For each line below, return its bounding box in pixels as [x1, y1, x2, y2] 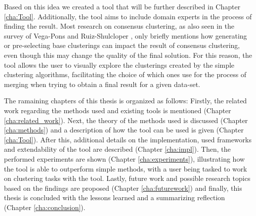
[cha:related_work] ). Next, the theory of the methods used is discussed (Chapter [4, 115, 248, 125]
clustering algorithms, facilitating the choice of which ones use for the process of [4, 69, 247, 80]
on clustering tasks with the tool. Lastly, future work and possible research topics [4, 173, 251, 183]
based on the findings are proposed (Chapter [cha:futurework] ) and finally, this [4, 182, 242, 193]
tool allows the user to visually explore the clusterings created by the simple [4, 59, 235, 70]
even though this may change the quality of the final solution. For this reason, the [4, 49, 252, 60]
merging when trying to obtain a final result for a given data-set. [4, 79, 200, 89]
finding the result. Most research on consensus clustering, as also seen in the [4, 21, 235, 31]
